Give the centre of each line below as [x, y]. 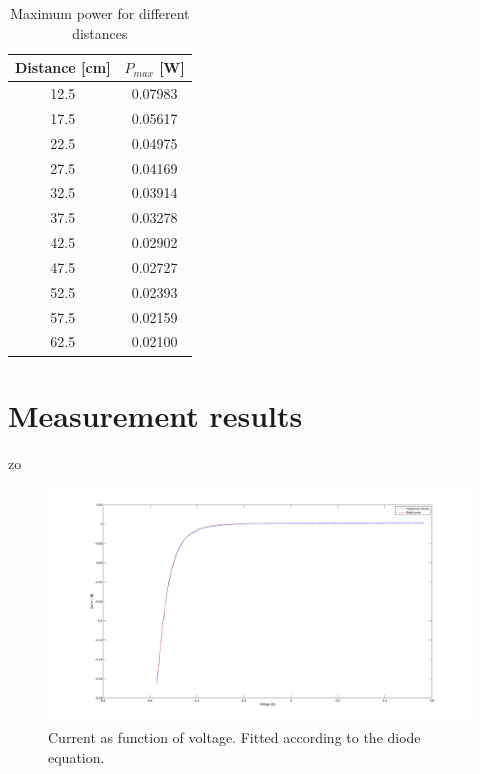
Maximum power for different [100, 13]
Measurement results [155, 414]
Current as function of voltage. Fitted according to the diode [234, 737]
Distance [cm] [63, 67]
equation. [76, 756]
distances [100, 32]
